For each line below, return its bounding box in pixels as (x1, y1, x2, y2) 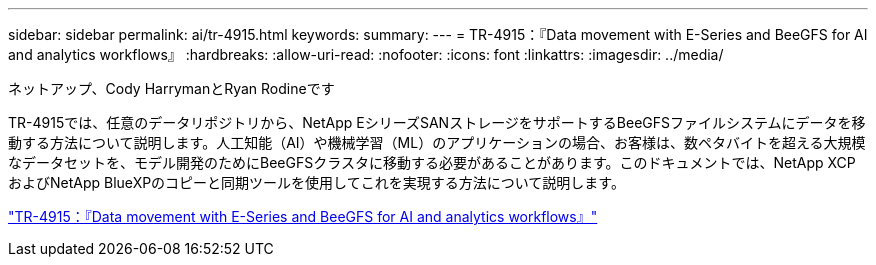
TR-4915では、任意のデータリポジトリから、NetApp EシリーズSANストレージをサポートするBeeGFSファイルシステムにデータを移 (8, 114, 866, 131)
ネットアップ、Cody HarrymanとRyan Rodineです (8, 80, 335, 97)
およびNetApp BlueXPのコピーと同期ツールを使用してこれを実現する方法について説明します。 (8, 174, 625, 191)
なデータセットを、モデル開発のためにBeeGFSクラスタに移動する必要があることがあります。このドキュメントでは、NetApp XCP (8, 154, 856, 171)
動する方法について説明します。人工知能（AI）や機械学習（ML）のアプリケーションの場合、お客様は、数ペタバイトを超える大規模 (8, 134, 866, 151)
